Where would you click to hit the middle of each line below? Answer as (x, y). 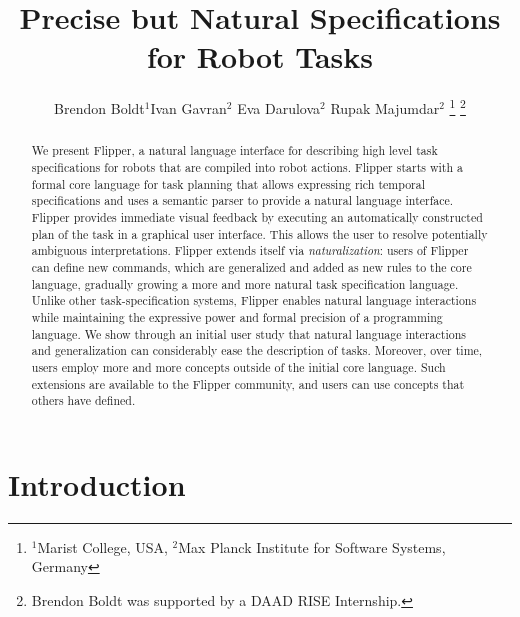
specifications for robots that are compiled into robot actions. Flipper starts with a (247, 167)
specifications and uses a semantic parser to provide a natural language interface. (242, 200)
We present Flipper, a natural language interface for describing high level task (234, 150)
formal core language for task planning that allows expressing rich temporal (228, 183)
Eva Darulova (279, 107)
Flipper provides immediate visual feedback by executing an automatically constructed (257, 216)
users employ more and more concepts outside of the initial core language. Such (238, 366)
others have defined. (83, 400)
